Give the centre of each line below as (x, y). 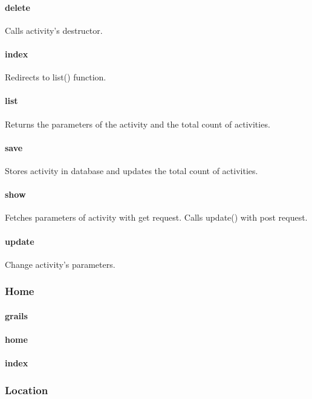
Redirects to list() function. (56, 77)
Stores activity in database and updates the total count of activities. (132, 170)
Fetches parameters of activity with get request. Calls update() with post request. (156, 217)
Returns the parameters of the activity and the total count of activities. (138, 124)
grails (16, 315)
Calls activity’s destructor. (54, 30)
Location (27, 390)
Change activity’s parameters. (60, 264)
